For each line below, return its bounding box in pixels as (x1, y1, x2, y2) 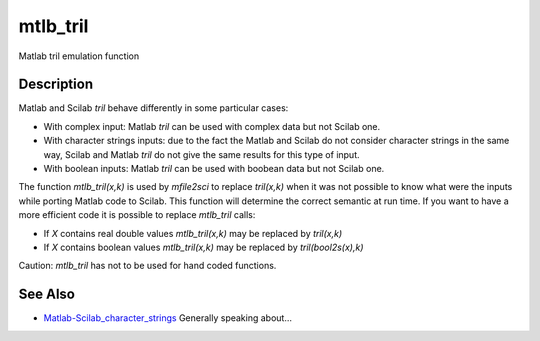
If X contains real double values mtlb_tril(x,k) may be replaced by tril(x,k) (43, 227, 343, 239)
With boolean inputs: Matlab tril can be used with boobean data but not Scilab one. (43, 163, 385, 175)
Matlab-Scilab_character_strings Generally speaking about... (43, 312, 293, 324)
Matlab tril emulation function (18, 50, 140, 62)
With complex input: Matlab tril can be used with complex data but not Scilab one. (43, 120, 381, 132)
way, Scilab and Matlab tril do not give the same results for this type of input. (43, 148, 360, 160)
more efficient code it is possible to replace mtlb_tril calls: (18, 209, 256, 221)
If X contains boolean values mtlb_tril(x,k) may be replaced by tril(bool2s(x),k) (43, 241, 364, 253)
